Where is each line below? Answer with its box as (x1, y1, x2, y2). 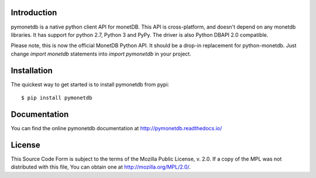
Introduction (11, 8, 57, 18)
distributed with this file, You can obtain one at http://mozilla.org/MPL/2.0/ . (11, 163, 191, 170)
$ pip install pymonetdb (21, 94, 92, 101)
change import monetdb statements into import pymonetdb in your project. (11, 50, 191, 57)
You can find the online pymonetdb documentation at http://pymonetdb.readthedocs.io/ (11, 124, 222, 131)
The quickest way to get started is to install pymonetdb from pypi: (11, 81, 170, 88)
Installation (11, 65, 53, 75)
